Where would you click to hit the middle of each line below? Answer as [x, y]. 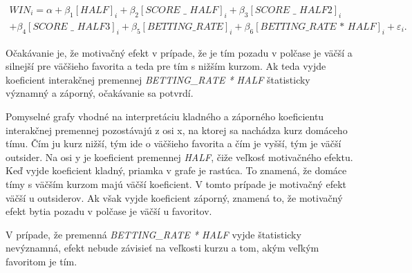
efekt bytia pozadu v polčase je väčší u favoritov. [109, 211]
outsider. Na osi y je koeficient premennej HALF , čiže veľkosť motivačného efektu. [179, 157]
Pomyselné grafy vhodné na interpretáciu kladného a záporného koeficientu [165, 116]
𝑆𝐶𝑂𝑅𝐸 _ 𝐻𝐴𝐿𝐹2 [293, 11]
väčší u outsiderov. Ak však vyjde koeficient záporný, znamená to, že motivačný [174, 197]
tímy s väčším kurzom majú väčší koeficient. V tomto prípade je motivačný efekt [176, 184]
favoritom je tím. [41, 261]
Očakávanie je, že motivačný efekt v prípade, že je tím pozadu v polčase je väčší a [179, 52]
